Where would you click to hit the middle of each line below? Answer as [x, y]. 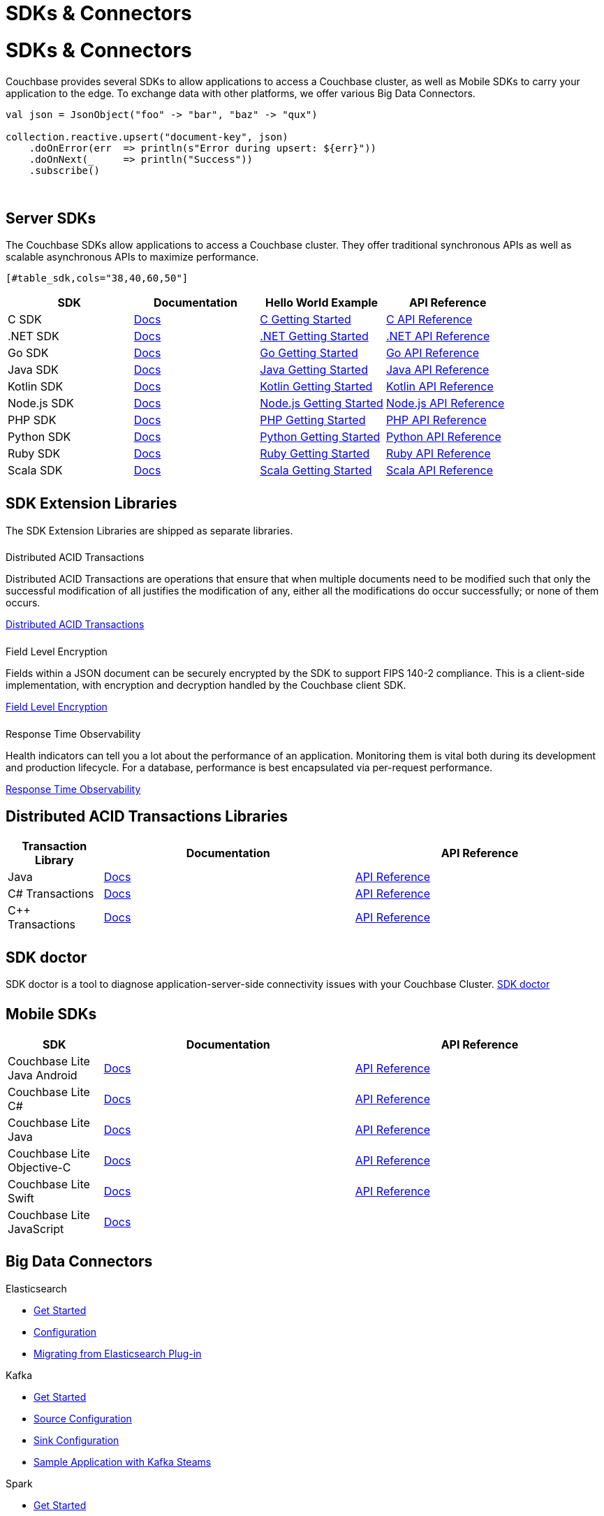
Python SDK [39, 437]
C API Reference [429, 320]
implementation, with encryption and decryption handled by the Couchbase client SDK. [206, 685]
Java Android [43, 1075]
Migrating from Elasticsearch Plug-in [118, 1353]
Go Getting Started [309, 353]
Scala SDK [35, 471]
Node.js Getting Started [322, 403]
